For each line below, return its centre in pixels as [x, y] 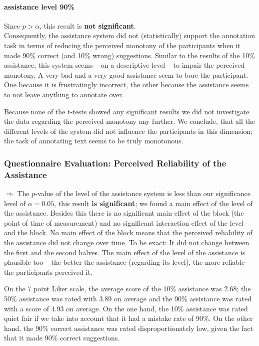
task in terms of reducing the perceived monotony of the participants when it [122, 45]
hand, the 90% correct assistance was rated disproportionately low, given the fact [128, 328]
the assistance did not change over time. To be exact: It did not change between [127, 242]
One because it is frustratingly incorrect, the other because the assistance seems [126, 84]
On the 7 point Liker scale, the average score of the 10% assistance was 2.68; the [127, 289]
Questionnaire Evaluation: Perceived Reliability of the [115, 163]
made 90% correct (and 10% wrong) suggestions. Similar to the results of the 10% [129, 55]
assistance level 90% [39, 6]
